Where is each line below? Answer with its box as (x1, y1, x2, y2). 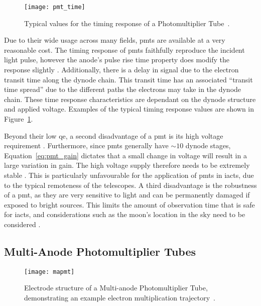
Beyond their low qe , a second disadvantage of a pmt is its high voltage (4, 130, 223, 141)
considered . (4, 219, 41, 229)
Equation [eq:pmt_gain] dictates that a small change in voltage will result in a (4, 150, 247, 160)
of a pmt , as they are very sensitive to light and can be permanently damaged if (4, 189, 250, 200)
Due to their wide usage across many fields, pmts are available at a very (4, 35, 225, 45)
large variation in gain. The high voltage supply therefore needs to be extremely (4, 160, 250, 170)
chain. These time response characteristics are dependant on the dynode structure (4, 93, 256, 104)
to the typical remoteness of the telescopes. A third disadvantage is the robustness (4, 179, 257, 190)
